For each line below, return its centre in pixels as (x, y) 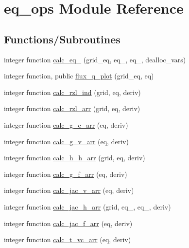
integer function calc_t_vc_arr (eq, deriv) (68, 239)
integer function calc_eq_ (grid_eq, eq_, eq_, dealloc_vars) (95, 59)
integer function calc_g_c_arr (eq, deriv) (66, 124)
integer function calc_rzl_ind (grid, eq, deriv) (72, 92)
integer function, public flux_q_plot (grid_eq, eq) (79, 76)
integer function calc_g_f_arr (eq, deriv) (66, 174)
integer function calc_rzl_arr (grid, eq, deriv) (72, 108)
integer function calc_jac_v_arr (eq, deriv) (69, 190)
